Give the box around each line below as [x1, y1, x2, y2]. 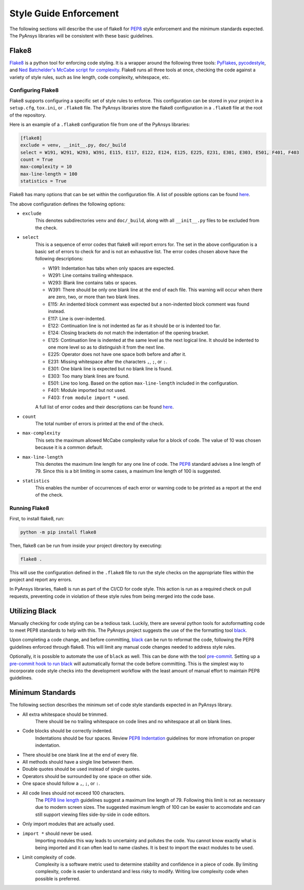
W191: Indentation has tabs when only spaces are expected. [48, 265, 175, 271]
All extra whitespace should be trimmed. [22, 711, 108, 717]
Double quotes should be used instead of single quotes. [22, 766, 141, 772]
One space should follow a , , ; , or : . [22, 781, 100, 787]
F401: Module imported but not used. [48, 387, 127, 393]
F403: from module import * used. [48, 394, 129, 401]
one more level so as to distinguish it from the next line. [48, 344, 165, 350]
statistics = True [20, 178, 67, 184]
